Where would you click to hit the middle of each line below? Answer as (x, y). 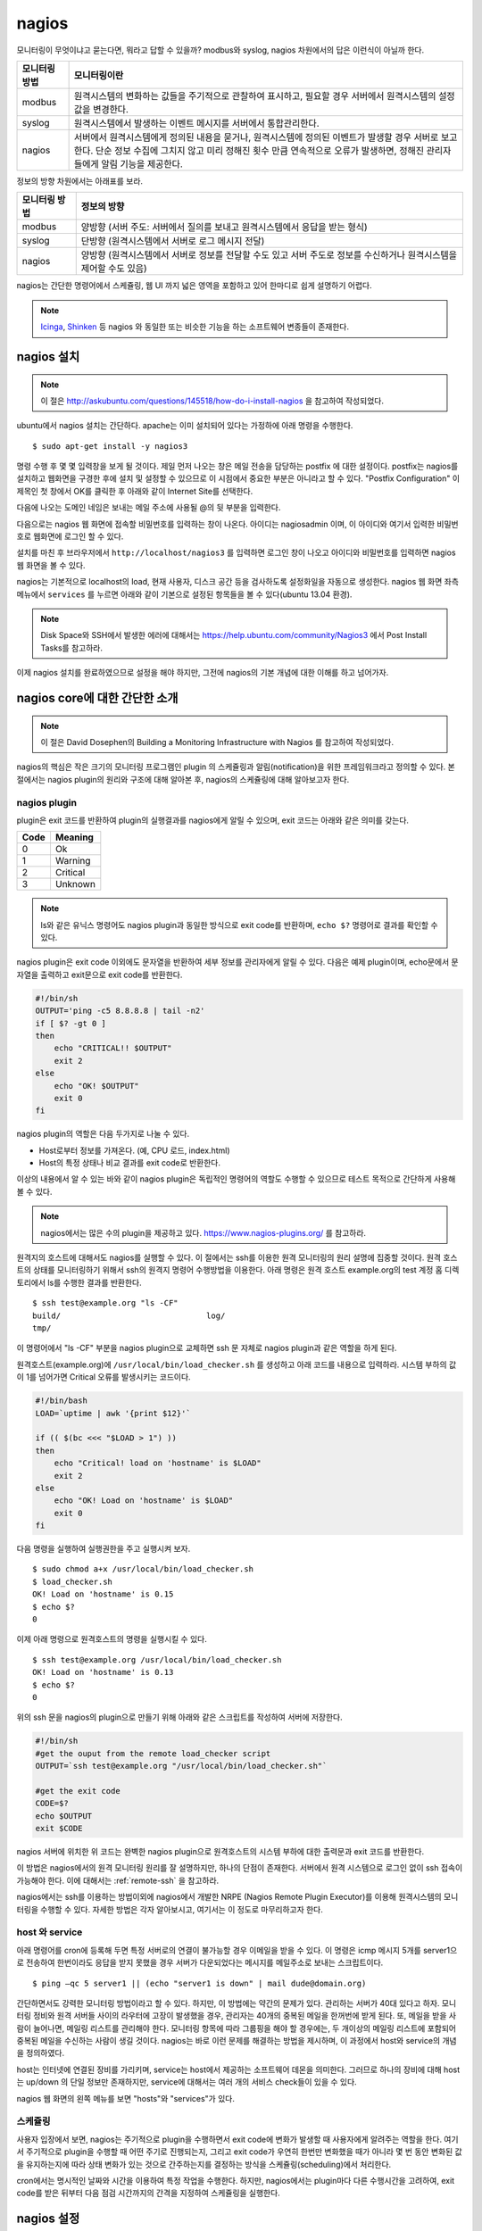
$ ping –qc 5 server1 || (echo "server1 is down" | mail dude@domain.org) (199, 1983)
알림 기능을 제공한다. (142, 163)
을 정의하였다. (41, 2053)
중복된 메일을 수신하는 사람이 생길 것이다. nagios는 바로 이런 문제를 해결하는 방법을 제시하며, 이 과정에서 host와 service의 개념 (237, 2041)
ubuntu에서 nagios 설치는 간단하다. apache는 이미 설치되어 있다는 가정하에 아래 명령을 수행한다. (185, 426)
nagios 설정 (48, 2219)
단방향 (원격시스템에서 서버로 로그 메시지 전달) (173, 241)
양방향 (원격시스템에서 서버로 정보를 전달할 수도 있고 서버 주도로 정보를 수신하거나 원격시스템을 (269, 255)
